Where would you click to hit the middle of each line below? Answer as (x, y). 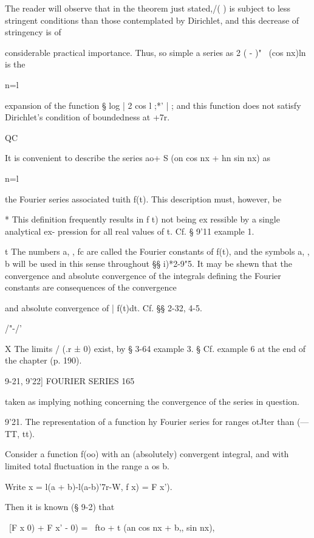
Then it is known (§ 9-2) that (60, 507)
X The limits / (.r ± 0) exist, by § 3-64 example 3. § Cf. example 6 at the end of (155, 348)
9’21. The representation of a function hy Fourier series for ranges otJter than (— (157, 422)
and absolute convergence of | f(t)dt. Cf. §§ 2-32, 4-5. (104, 307)
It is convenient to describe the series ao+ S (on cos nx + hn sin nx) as (138, 158)
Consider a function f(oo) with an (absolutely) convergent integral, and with (147, 454)
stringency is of (33, 32)
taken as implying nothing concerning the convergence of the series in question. (152, 401)
